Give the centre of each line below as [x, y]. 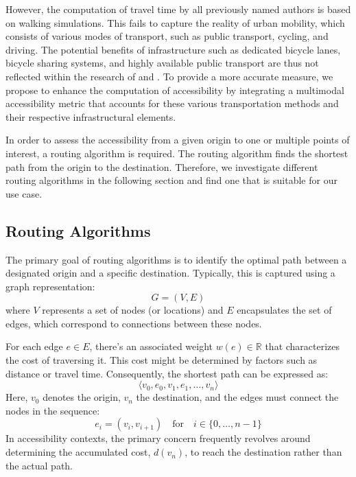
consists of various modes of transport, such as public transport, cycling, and [167, 36]
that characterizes [302, 346]
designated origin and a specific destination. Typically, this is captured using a [170, 273]
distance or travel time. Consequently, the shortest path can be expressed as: [167, 373]
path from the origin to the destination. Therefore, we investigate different [162, 166]
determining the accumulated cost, [78, 452]
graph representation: [50, 286]
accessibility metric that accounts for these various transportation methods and [172, 103]
